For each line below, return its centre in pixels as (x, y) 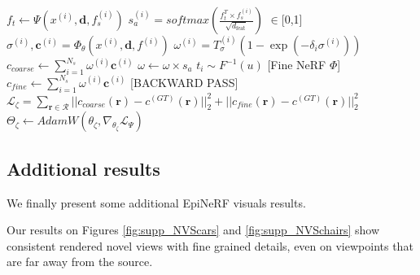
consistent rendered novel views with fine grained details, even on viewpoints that (210, 245)
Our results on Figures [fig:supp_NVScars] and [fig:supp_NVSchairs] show (193, 230)
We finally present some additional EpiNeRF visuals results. (156, 202)
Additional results (83, 168)
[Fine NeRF (297, 64)
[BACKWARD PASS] (184, 82)
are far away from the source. (80, 262)
